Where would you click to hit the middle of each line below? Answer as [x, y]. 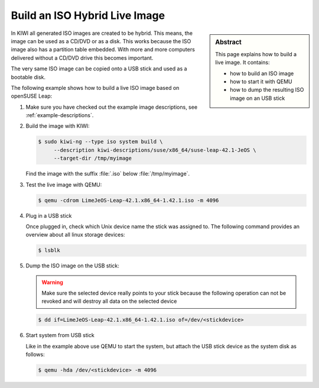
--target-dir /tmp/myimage [93, 159]
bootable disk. [28, 77]
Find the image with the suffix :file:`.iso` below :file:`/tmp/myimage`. [108, 174]
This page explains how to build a [256, 54]
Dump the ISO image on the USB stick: [72, 266]
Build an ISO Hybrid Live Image [88, 15]
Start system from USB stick [60, 335]
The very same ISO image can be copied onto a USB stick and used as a [99, 69]
